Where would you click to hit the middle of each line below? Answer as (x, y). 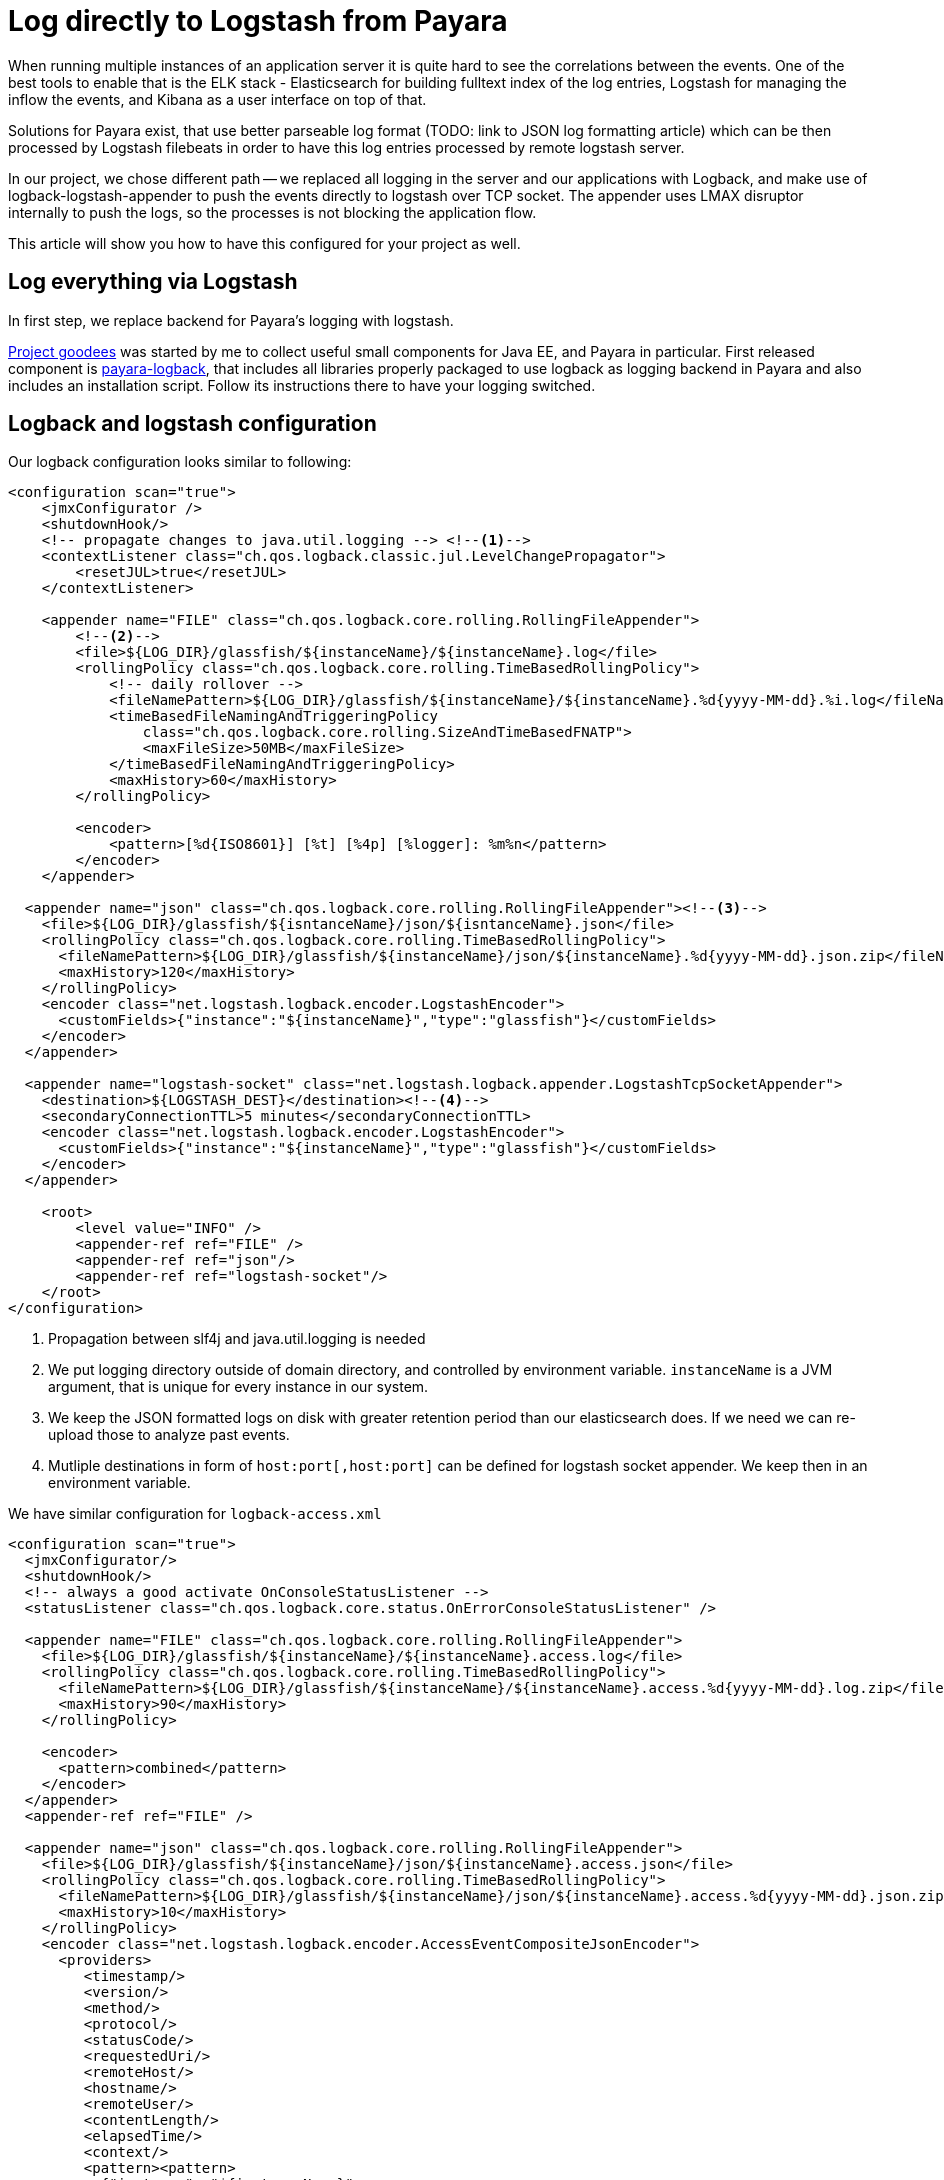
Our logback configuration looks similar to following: (180, 462)
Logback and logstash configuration (192, 424)
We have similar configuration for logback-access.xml (195, 1514)
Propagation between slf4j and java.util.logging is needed (237, 1339)
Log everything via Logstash (153, 282)
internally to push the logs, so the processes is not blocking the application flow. (272, 212)
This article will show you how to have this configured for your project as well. (264, 243)
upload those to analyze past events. (169, 1435)
